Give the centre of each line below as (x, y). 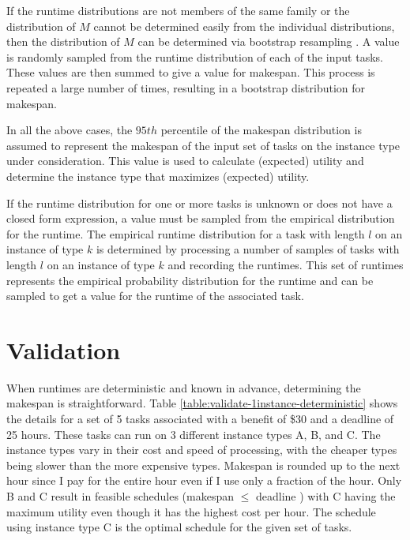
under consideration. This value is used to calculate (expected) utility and (185, 161)
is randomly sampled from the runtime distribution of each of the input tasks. (195, 56)
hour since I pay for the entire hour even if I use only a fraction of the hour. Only (204, 480)
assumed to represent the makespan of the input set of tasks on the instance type (203, 145)
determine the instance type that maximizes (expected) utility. (158, 176)
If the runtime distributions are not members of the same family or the (178, 10)
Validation (64, 349)
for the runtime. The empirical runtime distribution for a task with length (186, 233)
